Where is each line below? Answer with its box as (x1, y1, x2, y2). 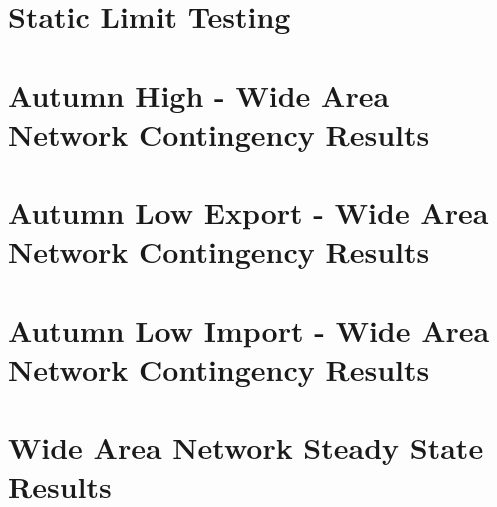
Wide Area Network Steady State (8, 427, 484, 468)
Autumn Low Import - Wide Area (8, 309, 490, 350)
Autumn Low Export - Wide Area (8, 192, 489, 233)
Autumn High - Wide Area (8, 74, 390, 115)
